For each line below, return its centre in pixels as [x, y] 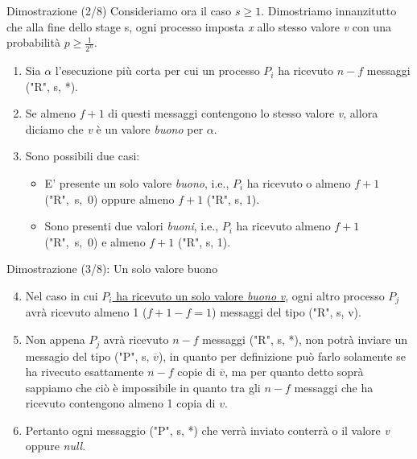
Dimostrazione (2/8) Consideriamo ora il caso [119, 10]
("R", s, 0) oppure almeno [109, 198]
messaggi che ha [334, 387]
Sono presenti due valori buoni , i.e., [132, 226]
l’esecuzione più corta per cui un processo [157, 70]
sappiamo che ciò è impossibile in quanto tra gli [143, 387]
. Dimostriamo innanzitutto [329, 10]
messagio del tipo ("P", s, [87, 356]
